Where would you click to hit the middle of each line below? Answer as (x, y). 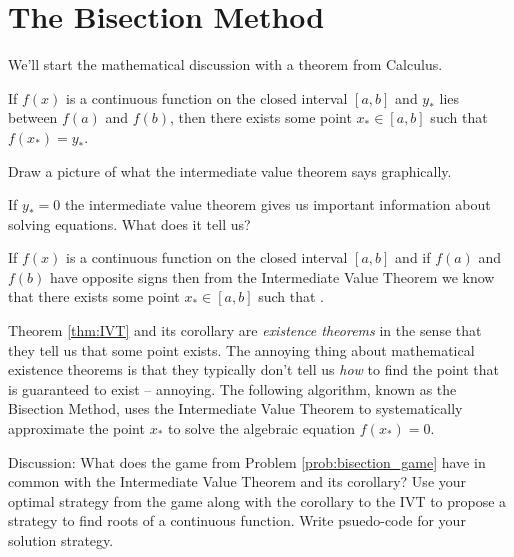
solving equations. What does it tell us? (129, 223)
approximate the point (76, 428)
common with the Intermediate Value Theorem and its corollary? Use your (237, 481)
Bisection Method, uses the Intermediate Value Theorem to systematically (235, 408)
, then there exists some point (261, 117)
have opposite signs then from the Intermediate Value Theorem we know (272, 276)
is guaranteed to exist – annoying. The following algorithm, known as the (232, 388)
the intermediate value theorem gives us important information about (277, 204)
